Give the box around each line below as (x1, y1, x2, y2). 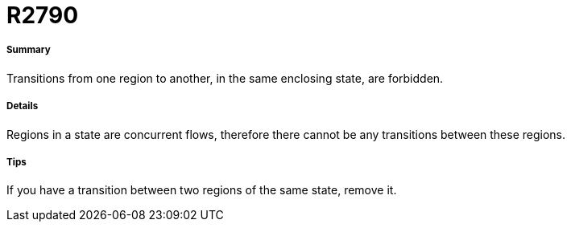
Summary (6, 44, 51, 56)
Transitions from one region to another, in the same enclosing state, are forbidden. (6, 71, 444, 85)
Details (6, 100, 39, 112)
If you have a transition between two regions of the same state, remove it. (6, 183, 397, 197)
